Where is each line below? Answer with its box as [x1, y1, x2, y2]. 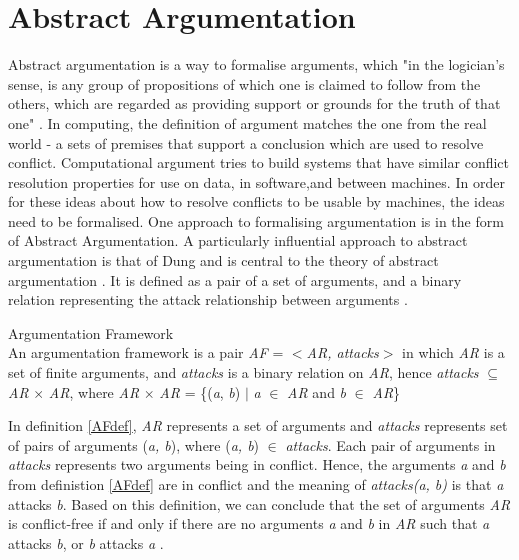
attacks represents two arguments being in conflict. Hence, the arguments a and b [8, 454, 506, 475]
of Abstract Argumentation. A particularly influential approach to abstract [8, 230, 468, 251]
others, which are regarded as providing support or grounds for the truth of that [8, 93, 501, 114]
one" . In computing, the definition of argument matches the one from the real [8, 112, 487, 133]
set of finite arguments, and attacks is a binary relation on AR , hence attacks [8, 362, 479, 383]
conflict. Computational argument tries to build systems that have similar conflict [8, 152, 510, 173]
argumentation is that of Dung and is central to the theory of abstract [8, 250, 439, 271]
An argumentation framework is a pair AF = [8, 342, 284, 363]
